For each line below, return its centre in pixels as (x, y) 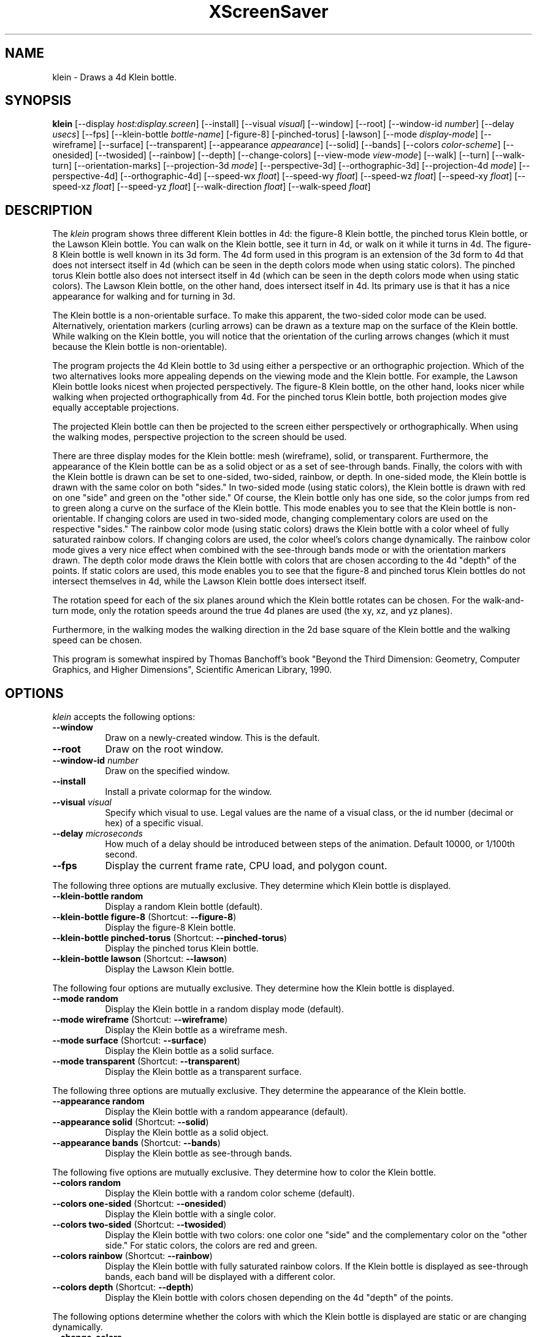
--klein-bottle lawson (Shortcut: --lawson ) (140, 959)
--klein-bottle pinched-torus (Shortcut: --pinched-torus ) (170, 938)
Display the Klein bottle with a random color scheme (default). (230, 1193)
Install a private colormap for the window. (189, 792)
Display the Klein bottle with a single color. (191, 1214)
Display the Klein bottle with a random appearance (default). (227, 1112)
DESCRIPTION (49, 210)
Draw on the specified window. (167, 771)
